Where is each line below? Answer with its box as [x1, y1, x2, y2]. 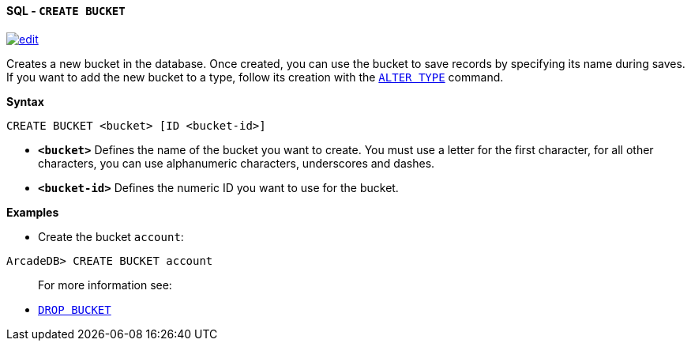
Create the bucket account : [38, 229, 184, 243]
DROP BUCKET [38, 303, 111, 316]
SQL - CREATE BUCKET [6, 4, 126, 17]
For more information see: [38, 277, 172, 292]
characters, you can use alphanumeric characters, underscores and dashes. [38, 156, 435, 170]
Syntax [6, 94, 44, 108]
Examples [6, 205, 59, 219]
